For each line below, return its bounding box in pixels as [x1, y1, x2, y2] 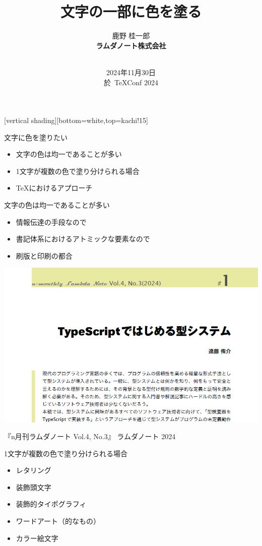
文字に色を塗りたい [4, 132, 68, 142]
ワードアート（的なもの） [16, 516, 100, 526]
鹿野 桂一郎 [112, 30, 150, 41]
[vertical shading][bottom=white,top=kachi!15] [4, 115, 149, 126]
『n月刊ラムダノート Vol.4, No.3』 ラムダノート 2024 [4, 431, 176, 442]
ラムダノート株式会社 [96, 40, 166, 50]
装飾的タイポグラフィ [16, 499, 87, 509]
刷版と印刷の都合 [16, 250, 73, 261]
